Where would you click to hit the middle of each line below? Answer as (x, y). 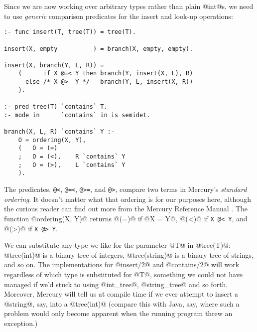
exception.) (21, 323)
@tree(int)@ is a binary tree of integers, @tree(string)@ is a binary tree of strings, (129, 254)
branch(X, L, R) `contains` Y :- (59, 132)
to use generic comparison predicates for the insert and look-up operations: (119, 16)
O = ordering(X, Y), (52, 140)
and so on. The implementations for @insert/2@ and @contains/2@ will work (122, 264)
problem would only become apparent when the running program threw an (118, 313)
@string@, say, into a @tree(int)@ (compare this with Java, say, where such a (122, 303)
